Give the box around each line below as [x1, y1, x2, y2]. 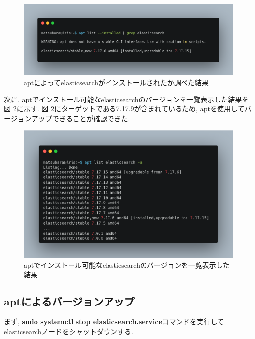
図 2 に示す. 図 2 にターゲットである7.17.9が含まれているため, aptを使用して [4, 103, 245, 114]
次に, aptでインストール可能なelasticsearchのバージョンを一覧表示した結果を [4, 94, 249, 104]
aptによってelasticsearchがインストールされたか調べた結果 [24, 77, 209, 87]
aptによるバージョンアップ [4, 293, 135, 308]
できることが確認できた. [52, 113, 130, 123]
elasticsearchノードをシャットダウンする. [4, 326, 133, 337]
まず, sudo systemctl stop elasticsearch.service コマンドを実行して [4, 316, 224, 327]
